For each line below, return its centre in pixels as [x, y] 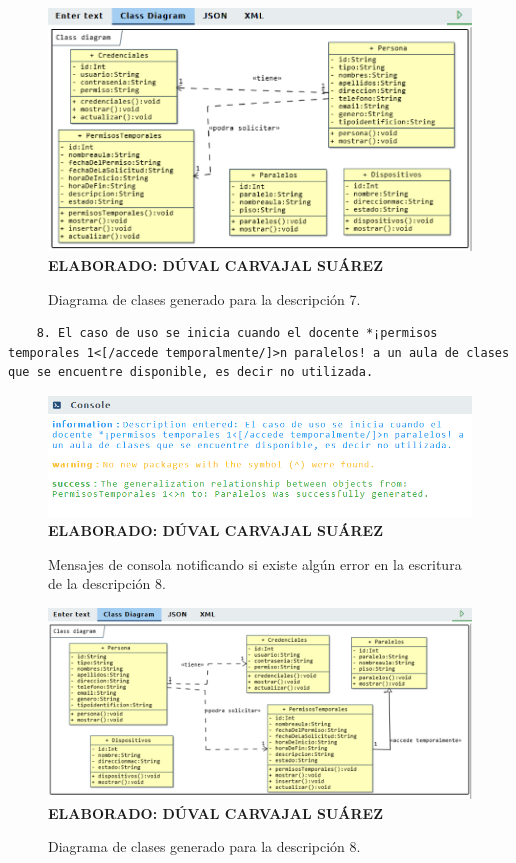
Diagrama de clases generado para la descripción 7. [204, 298]
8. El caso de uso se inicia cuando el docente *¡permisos [237, 333]
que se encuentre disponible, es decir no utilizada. [191, 372]
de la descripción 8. [107, 583]
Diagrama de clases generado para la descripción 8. [204, 846]
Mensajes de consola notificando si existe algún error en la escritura [255, 563]
